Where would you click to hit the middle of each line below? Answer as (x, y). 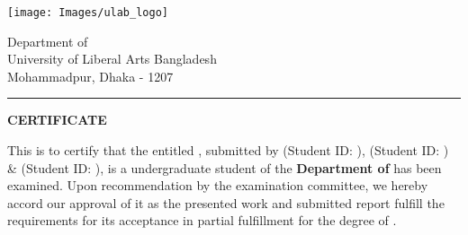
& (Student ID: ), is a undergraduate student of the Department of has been (225, 167)
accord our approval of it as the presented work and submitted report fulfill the (226, 202)
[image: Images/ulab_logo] (88, 13)
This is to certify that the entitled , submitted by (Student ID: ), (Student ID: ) (228, 150)
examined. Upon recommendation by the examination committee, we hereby (218, 185)
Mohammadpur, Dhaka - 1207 (90, 76)
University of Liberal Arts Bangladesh (112, 59)
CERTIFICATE (57, 120)
